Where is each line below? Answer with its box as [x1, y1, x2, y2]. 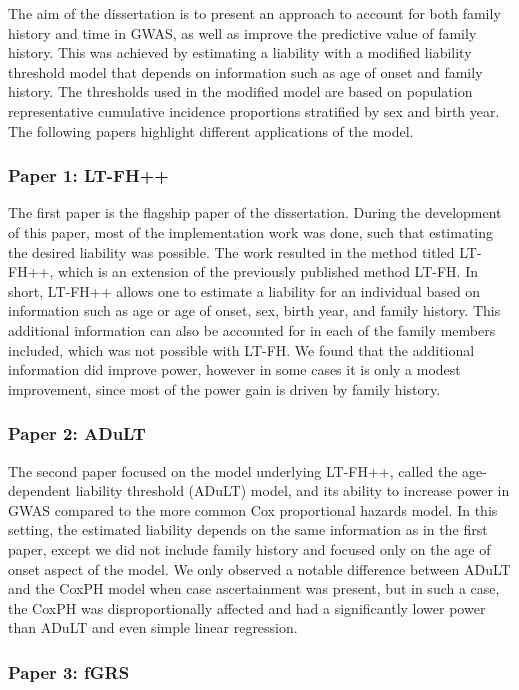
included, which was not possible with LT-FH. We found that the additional [8, 339, 475, 360]
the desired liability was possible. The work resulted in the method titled [8, 241, 455, 262]
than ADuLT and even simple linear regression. [8, 617, 298, 638]
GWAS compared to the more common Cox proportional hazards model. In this [8, 499, 498, 520]
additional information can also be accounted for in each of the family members [8, 319, 496, 340]
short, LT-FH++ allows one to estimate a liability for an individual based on [8, 280, 481, 301]
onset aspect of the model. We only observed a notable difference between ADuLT [8, 558, 511, 579]
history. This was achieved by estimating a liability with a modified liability [8, 42, 472, 63]
